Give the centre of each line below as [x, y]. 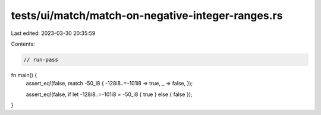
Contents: [23, 44]
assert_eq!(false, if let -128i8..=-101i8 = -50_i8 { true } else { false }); [109, 94]
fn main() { [24, 75]
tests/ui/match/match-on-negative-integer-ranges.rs [147, 15]
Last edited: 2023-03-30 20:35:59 [53, 33]
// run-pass [41, 60]
